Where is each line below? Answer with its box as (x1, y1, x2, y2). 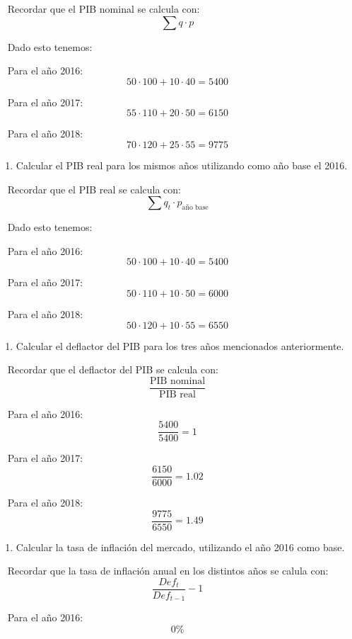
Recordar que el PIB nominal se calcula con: (7, 1, 200, 16)
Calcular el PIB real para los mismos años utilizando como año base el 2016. (16, 157, 348, 172)
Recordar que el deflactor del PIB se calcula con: (7, 362, 218, 377)
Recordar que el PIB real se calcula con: (7, 181, 182, 196)
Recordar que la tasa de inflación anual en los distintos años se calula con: (7, 563, 329, 578)
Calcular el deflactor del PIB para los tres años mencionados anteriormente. (16, 338, 344, 353)
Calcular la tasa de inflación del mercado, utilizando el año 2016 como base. (16, 539, 345, 554)
